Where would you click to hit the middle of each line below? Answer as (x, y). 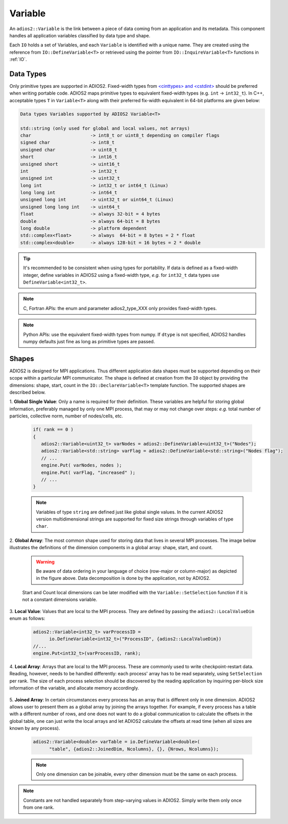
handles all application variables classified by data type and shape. (80, 35)
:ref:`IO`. (18, 59)
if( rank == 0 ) (53, 430)
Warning (45, 561)
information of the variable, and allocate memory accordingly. (74, 688)
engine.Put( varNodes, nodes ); (81, 465)
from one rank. (39, 808)
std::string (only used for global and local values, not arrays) (105, 128)
